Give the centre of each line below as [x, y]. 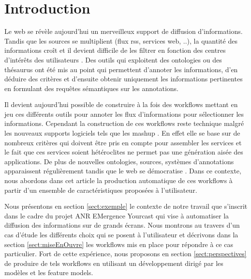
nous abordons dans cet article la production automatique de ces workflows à [118, 180]
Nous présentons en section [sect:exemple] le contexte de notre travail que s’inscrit [126, 206]
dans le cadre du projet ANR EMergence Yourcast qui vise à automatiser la [117, 215]
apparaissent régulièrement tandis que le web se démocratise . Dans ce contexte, [123, 171]
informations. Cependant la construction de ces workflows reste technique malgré [124, 123]
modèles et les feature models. [49, 272]
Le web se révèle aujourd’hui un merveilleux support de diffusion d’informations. [124, 31]
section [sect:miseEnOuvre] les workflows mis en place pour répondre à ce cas [119, 244]
